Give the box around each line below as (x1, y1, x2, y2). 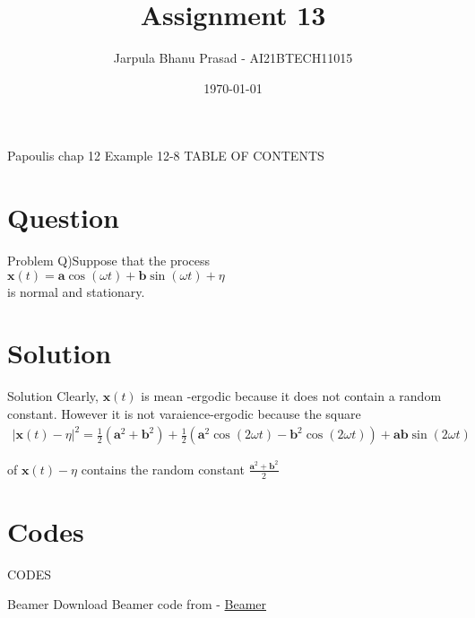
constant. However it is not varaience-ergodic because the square (7, 404, 361, 422)
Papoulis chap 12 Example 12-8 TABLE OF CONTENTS (7, 146, 324, 165)
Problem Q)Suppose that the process (7, 251, 211, 270)
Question (7, 199, 119, 236)
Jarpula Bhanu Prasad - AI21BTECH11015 (113, 48, 353, 67)
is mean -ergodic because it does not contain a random (141, 387, 442, 405)
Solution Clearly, (7, 387, 99, 405)
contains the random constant (81, 459, 245, 478)
